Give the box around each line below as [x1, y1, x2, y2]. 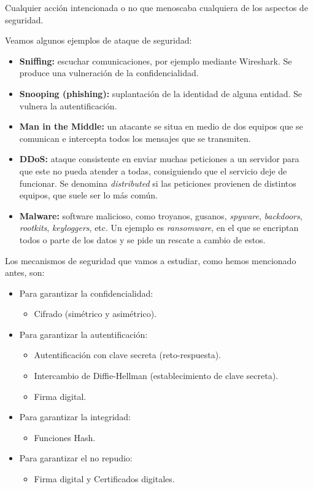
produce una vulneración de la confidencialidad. [19, 66, 199, 79]
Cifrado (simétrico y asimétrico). [34, 307, 156, 320]
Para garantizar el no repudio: [19, 452, 133, 464]
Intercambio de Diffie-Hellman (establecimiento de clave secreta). [34, 369, 278, 382]
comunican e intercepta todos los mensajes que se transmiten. [19, 131, 251, 144]
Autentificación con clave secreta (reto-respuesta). [34, 348, 222, 361]
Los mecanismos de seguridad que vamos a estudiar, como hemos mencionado [5, 254, 296, 267]
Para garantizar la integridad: [19, 410, 131, 423]
